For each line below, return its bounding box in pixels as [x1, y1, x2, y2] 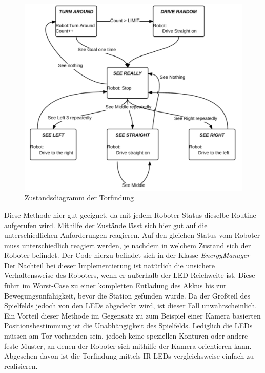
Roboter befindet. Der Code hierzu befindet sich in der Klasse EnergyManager [4, 250, 250, 260]
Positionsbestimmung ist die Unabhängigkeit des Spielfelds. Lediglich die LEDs [4, 320, 253, 331]
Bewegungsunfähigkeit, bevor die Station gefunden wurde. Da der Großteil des [4, 290, 250, 301]
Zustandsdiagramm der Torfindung [25, 192, 134, 203]
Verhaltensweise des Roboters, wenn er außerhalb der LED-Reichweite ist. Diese [4, 270, 255, 281]
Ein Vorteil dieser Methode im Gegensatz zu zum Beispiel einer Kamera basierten [4, 310, 261, 321]
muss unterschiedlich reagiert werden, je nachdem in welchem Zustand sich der [4, 239, 251, 250]
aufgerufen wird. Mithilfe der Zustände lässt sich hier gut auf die [4, 219, 208, 230]
